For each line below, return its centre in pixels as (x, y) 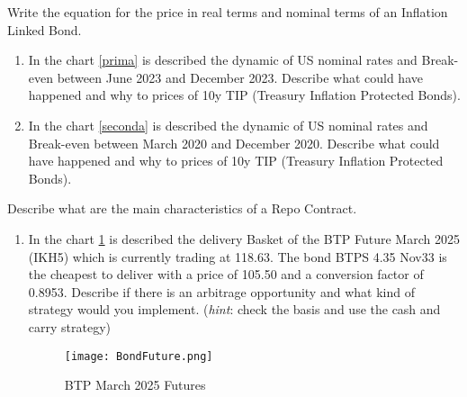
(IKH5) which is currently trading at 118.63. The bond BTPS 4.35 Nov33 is (238, 256)
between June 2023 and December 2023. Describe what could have (240, 77)
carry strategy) (69, 326)
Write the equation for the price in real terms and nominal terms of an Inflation (228, 12)
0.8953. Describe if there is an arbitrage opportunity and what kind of (221, 291)
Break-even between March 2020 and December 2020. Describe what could (234, 143)
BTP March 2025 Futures (135, 385)
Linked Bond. (45, 29)
